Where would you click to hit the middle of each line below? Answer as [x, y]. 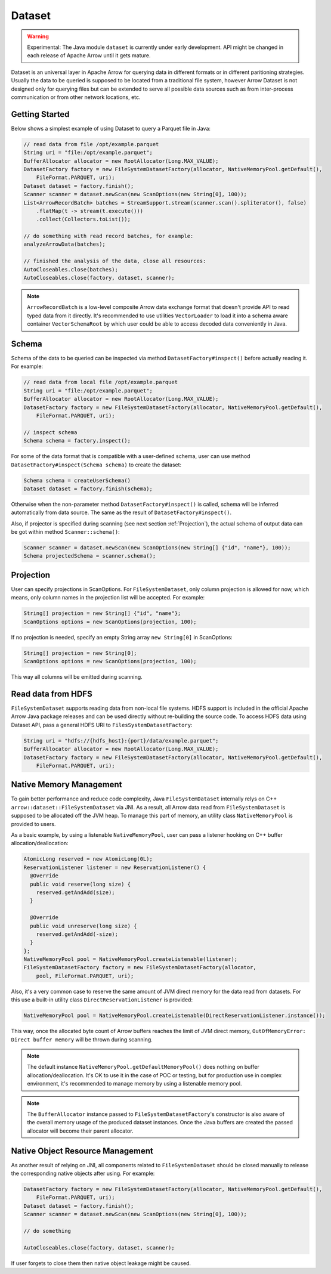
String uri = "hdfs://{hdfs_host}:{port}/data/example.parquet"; [121, 740]
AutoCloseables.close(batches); [71, 269]
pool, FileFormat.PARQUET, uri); [85, 976]
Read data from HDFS [52, 694]
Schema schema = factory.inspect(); [77, 441]
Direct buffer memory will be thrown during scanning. [82, 1039]
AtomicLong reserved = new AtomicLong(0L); [88, 859]
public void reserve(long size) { [81, 884]
